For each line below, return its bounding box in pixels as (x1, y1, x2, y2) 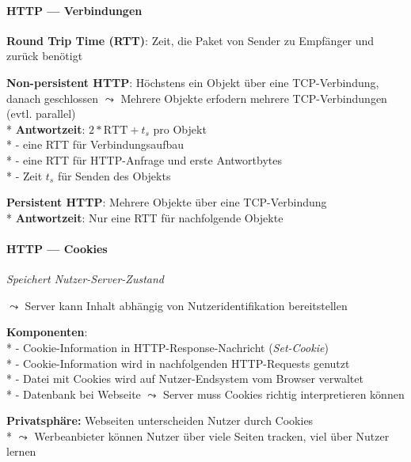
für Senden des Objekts (57, 167, 171, 184)
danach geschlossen (6, 89, 99, 106)
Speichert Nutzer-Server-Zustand (6, 271, 164, 287)
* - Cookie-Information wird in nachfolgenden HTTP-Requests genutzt (6, 354, 350, 371)
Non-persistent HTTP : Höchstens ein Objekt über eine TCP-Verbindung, (6, 74, 379, 90)
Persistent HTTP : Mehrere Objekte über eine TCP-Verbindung (6, 194, 327, 210)
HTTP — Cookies (6, 240, 108, 256)
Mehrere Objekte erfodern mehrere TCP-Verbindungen (120, 89, 387, 106)
